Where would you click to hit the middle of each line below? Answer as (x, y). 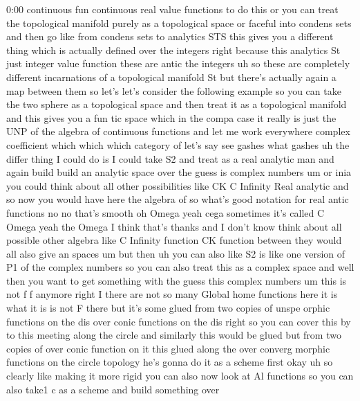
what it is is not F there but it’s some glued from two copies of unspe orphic (168, 308)
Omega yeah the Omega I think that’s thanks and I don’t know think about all (174, 226)
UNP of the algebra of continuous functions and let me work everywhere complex (178, 131)
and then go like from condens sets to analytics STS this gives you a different (170, 36)
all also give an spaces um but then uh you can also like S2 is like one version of (176, 253)
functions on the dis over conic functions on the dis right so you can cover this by (179, 321)
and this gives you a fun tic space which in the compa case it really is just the (171, 117)
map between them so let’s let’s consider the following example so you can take (174, 90)
